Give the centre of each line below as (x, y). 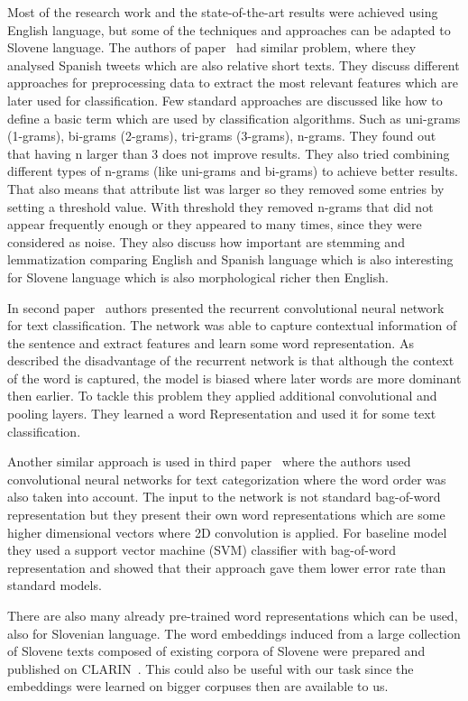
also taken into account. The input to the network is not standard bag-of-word (224, 497)
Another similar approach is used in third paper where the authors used (209, 461)
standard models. (55, 585)
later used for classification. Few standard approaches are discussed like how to (225, 100)
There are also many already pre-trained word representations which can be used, (233, 615)
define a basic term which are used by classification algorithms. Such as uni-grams (234, 118)
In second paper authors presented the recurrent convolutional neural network (226, 307)
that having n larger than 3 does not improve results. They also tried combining (229, 153)
